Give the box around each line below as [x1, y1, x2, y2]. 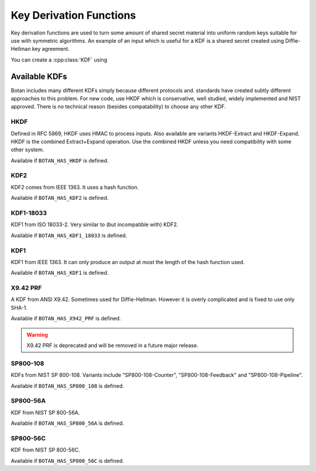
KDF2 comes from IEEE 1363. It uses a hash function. [11, 183, 139, 191]
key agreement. [32, 46, 70, 53]
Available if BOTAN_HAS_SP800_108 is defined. [11, 382, 124, 389]
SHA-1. [11, 304, 28, 311]
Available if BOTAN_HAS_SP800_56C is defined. [11, 457, 124, 464]
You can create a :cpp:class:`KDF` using [11, 56, 108, 63]
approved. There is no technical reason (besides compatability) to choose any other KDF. [11, 103, 226, 110]
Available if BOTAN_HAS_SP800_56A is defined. [11, 420, 124, 427]
